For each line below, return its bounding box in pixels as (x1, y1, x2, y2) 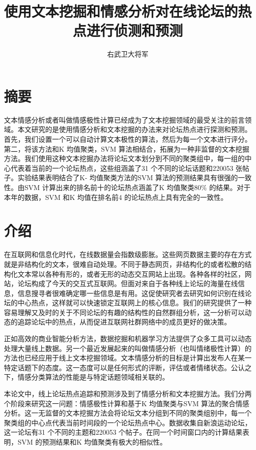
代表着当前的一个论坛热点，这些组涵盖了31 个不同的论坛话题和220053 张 (10, 162, 243, 173)
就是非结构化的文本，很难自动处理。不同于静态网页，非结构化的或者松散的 (4, 258, 245, 269)
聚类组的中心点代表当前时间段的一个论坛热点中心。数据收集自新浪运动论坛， (4, 417, 252, 427)
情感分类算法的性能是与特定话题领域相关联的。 (17, 372, 169, 382)
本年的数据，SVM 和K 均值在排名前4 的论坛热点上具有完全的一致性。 (4, 192, 228, 202)
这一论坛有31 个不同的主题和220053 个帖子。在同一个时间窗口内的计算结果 (4, 427, 243, 437)
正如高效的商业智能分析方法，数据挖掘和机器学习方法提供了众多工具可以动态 (4, 333, 252, 344)
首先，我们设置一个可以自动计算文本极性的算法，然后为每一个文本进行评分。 (4, 134, 252, 144)
